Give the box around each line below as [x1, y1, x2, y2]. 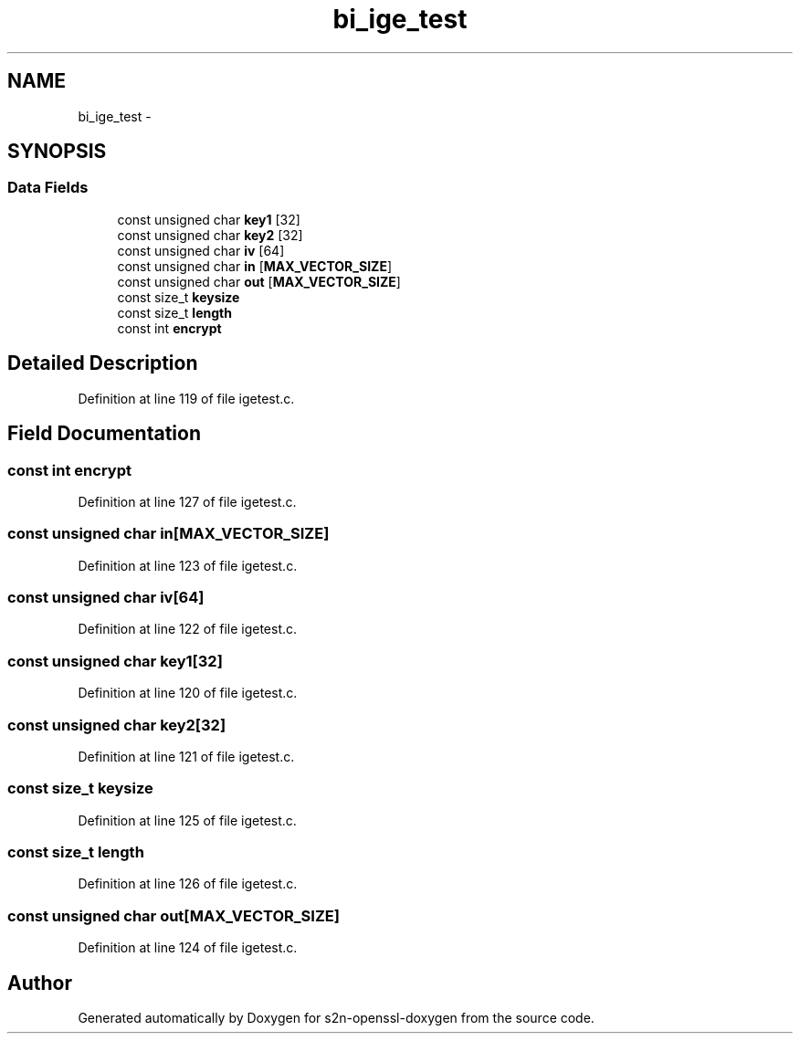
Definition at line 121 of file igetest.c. [78, 748, 295, 764]
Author [7, 971, 72, 994]
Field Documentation [7, 422, 201, 446]
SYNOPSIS [7, 140, 107, 163]
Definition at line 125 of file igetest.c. [78, 812, 297, 828]
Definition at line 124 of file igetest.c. [78, 940, 298, 956]
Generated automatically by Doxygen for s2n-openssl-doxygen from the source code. [78, 1009, 595, 1025]
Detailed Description [7, 352, 198, 375]
